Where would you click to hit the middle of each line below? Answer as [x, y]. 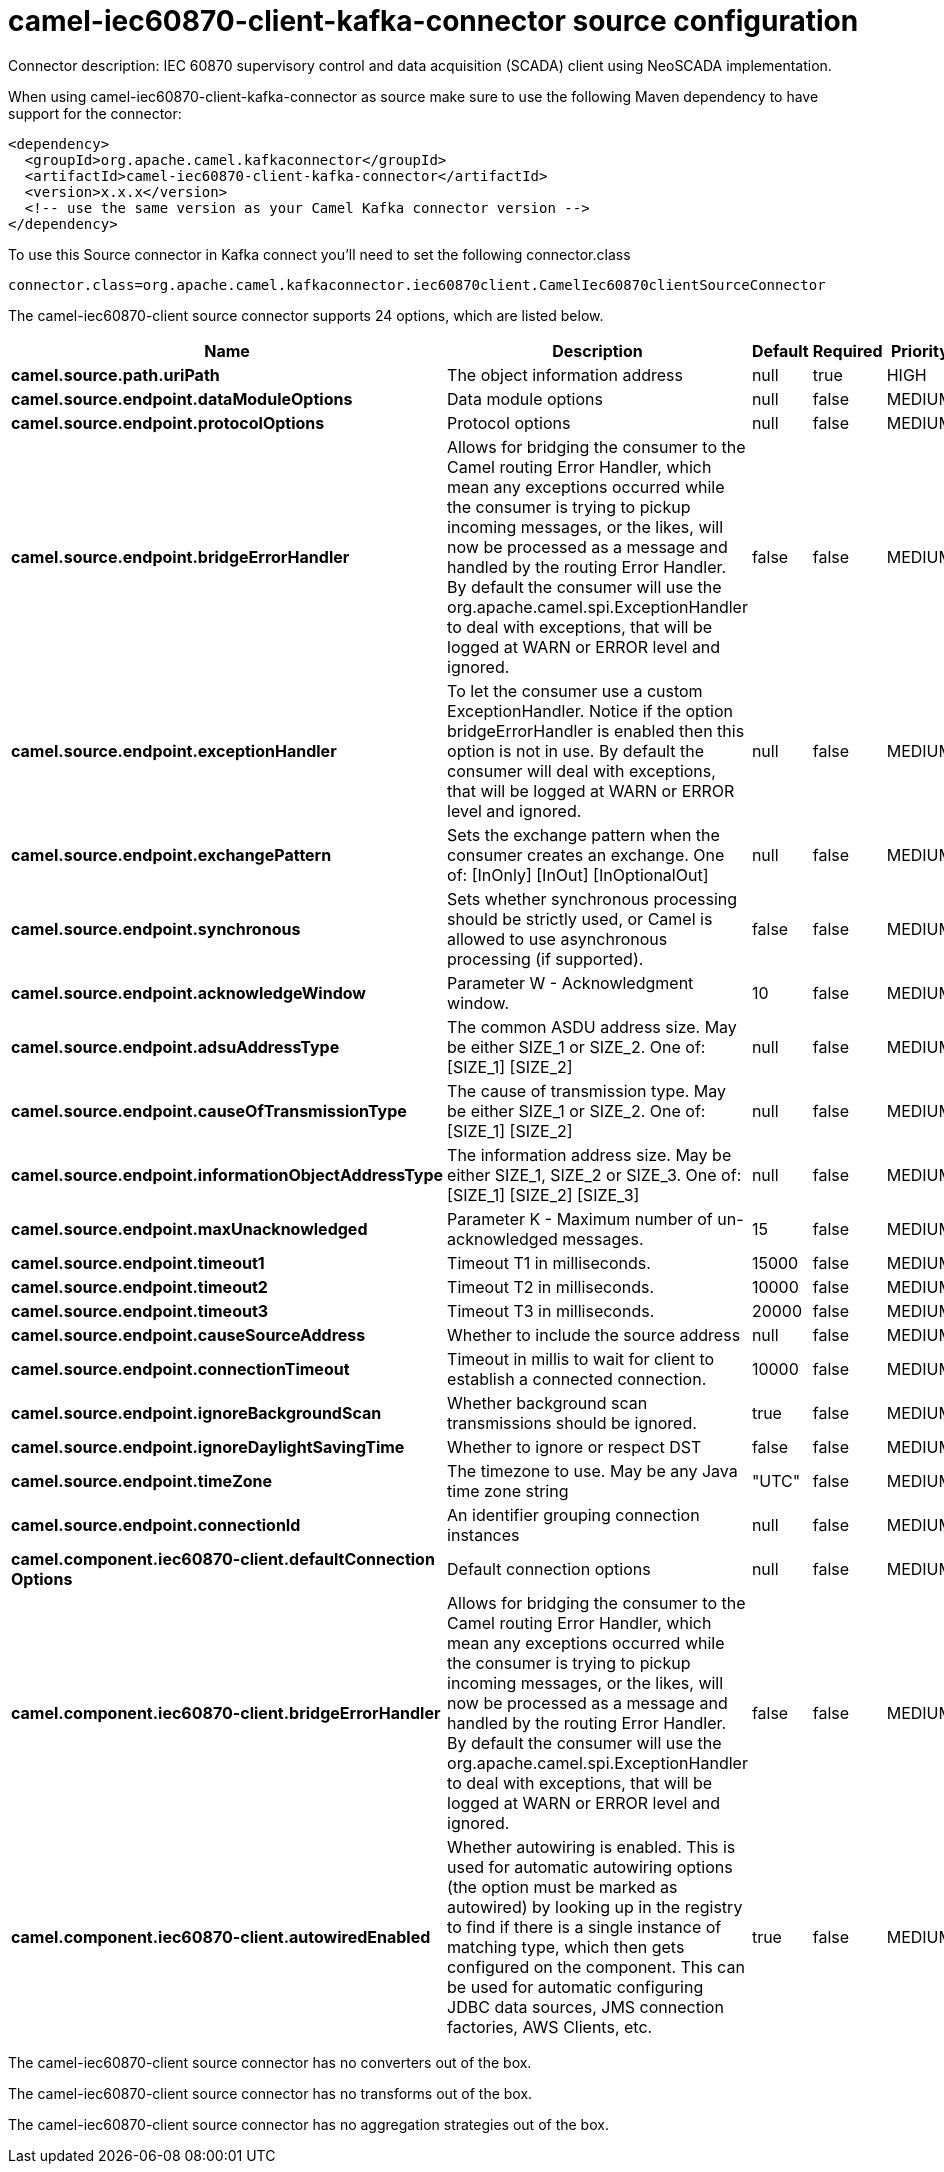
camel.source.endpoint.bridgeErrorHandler [180, 556]
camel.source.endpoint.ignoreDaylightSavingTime [208, 1446]
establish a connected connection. [577, 1378]
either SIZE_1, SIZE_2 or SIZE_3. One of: [594, 1174]
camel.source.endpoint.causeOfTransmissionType [209, 1110]
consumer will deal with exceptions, [581, 770]
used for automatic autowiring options [590, 1866]
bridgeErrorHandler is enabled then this [596, 730]
